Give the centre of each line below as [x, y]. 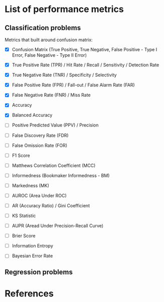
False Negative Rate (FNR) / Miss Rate [51, 95]
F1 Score [21, 155]
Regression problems [39, 272]
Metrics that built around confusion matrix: [49, 40]
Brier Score [24, 236]
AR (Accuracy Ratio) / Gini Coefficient [51, 205]
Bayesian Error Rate [32, 256]
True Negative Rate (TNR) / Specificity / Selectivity [64, 75]
